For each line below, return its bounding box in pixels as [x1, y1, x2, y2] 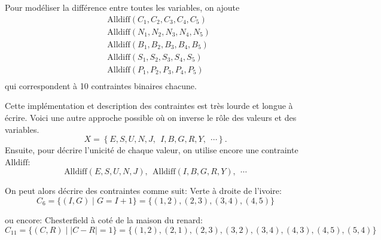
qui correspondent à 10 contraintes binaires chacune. [5, 79, 197, 92]
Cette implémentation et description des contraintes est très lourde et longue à [5, 99, 293, 112]
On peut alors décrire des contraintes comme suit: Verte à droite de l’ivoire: [5, 184, 282, 197]
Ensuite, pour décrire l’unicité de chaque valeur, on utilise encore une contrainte [5, 144, 298, 156]
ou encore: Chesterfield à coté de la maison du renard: [5, 213, 203, 226]
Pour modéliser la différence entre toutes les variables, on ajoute [5, 1, 240, 13]
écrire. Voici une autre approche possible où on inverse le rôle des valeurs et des [5, 111, 297, 123]
